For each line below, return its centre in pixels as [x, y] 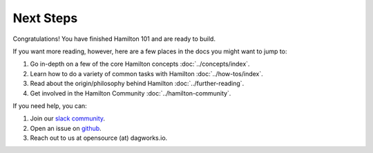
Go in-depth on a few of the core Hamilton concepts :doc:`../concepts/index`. [140, 64]
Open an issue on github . [66, 128]
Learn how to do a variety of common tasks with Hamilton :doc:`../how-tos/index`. [147, 73]
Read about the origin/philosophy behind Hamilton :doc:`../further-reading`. [137, 84]
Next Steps [45, 18]
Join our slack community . [68, 118]
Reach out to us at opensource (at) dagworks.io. [99, 138]
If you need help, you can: [50, 106]
